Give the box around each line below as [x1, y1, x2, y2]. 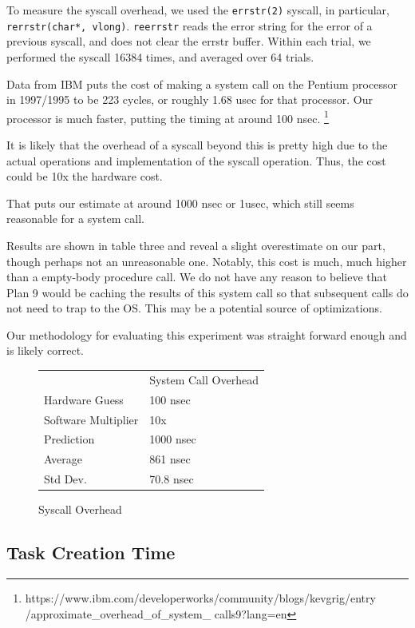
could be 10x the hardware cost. [6, 168, 163, 185]
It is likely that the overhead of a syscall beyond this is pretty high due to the [6, 136, 388, 153]
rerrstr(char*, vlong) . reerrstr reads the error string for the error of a [6, 17, 373, 34]
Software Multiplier [44, 411, 139, 427]
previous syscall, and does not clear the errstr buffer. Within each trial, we [6, 33, 371, 50]
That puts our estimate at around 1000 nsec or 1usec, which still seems [6, 194, 354, 211]
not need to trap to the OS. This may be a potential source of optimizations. [6, 300, 382, 316]
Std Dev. [44, 471, 87, 487]
